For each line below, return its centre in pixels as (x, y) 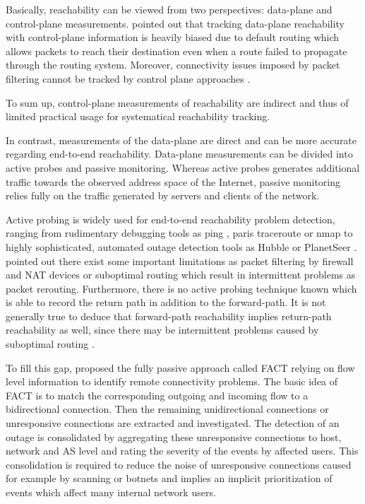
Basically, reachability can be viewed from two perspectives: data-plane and (169, 9)
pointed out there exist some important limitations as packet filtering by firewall (180, 260)
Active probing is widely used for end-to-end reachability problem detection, (170, 219)
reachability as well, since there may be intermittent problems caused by (162, 330)
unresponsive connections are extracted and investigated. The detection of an (173, 423)
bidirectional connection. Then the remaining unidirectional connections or (167, 409)
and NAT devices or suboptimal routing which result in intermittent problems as (181, 275)
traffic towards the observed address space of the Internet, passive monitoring (173, 181)
